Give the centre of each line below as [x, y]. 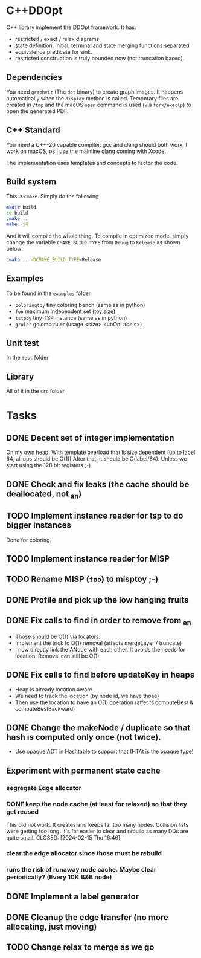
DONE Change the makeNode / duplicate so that [98, 727]
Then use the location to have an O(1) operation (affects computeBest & [104, 702]
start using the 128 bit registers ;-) [49, 465]
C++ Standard [33, 130]
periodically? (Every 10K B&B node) [59, 877]
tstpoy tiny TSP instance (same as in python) [71, 317]
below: [14, 248]
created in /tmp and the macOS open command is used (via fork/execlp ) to [99, 105]
